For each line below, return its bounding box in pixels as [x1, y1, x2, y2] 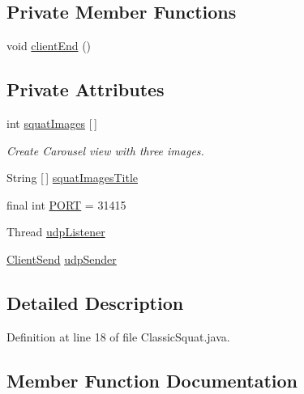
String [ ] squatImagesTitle [6, 169, 138, 186]
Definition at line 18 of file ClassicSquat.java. [6, 328, 230, 345]
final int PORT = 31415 [6, 196, 126, 213]
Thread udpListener [6, 223, 105, 240]
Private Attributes [6, 77, 165, 102]
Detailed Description [6, 290, 184, 315]
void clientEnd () [6, 37, 92, 54]
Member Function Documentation [6, 367, 298, 392]
